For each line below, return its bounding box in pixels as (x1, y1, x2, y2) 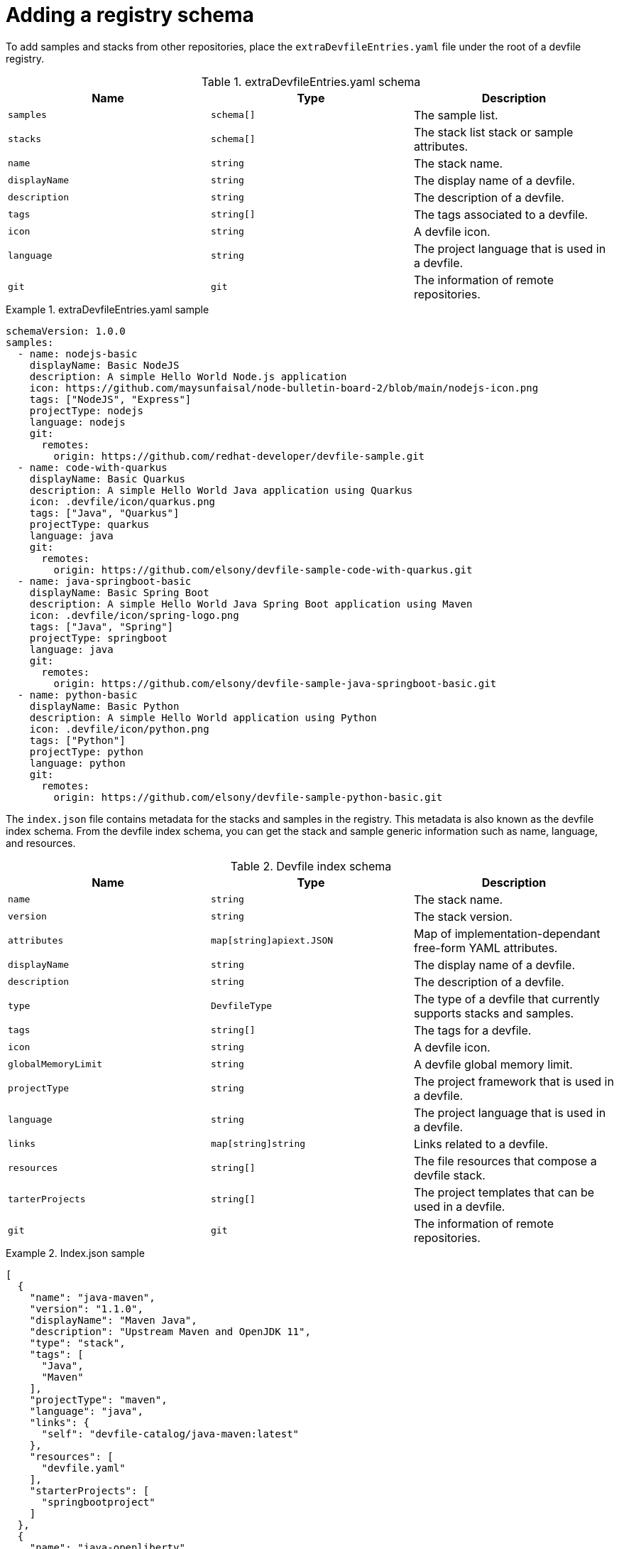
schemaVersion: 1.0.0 (6, 325, 126, 337)
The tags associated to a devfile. (413, 207, 588, 222)
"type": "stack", (29, 1337, 126, 1349)
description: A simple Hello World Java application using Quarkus (29, 484, 413, 496)
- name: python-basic (17, 689, 138, 701)
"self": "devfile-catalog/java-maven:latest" (41, 1427, 300, 1440)
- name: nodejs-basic (17, 347, 138, 360)
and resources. (6, 836, 76, 849)
